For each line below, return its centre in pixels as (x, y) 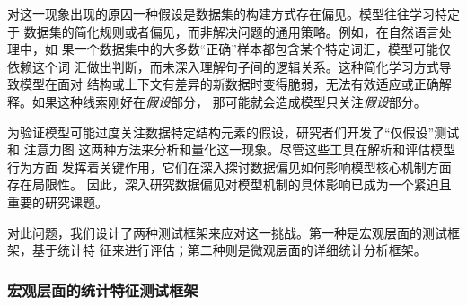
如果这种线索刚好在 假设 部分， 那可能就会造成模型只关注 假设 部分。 (229, 101)
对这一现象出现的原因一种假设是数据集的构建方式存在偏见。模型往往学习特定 (233, 13)
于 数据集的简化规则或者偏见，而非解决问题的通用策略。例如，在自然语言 (223, 31)
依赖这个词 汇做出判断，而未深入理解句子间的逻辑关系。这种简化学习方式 (223, 66)
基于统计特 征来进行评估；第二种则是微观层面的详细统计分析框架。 (229, 250)
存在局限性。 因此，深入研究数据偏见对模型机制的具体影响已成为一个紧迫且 (229, 184)
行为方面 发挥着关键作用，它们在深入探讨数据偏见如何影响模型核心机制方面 (229, 166)
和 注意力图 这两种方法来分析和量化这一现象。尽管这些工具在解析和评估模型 (232, 149)
